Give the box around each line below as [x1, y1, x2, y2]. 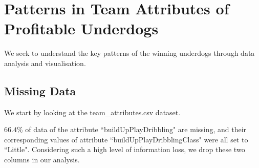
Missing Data [4, 82, 76, 98]
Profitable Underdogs [4, 18, 159, 39]
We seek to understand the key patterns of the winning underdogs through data [4, 48, 255, 58]
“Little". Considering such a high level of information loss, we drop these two [4, 144, 245, 155]
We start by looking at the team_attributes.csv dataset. [4, 107, 181, 117]
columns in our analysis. [4, 154, 80, 165]
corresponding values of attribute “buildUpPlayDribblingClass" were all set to [4, 134, 248, 144]
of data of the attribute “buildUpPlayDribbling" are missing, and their [25, 124, 247, 135]
